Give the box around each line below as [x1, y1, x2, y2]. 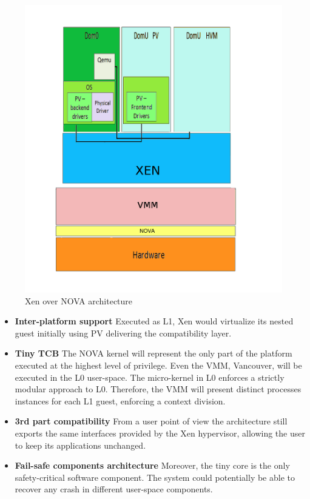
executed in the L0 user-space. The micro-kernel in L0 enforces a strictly [15, 370, 285, 383]
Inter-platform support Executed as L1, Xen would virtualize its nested [15, 315, 294, 327]
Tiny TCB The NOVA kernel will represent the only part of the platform [15, 347, 292, 360]
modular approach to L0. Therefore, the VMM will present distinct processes [15, 383, 302, 395]
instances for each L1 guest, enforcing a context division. [15, 394, 226, 407]
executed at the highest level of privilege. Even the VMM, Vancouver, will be [15, 359, 302, 371]
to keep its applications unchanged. [15, 438, 146, 451]
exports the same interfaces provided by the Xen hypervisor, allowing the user [15, 426, 305, 439]
